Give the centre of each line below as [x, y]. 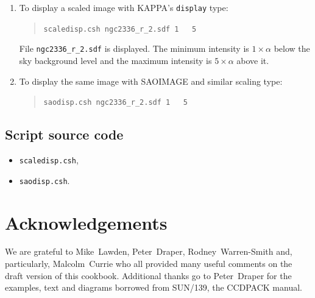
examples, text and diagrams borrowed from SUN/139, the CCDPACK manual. [154, 287]
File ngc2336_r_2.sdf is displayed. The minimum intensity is [134, 48]
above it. [253, 60]
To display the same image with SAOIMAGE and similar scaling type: [151, 81]
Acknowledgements [86, 222]
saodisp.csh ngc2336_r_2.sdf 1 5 [115, 103]
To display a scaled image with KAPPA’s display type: [124, 7]
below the [292, 48]
